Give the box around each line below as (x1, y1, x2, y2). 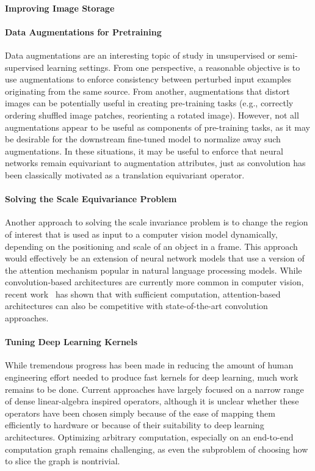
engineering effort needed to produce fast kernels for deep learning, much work (5, 371, 299, 384)
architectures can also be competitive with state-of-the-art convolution (5, 299, 268, 312)
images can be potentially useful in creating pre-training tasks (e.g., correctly (5, 97, 294, 109)
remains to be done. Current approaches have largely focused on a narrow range (5, 382, 304, 395)
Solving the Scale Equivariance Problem (5, 192, 177, 205)
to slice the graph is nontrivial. (5, 455, 120, 467)
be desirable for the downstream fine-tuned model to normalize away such (5, 133, 281, 145)
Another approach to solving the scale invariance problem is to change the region (5, 216, 308, 228)
